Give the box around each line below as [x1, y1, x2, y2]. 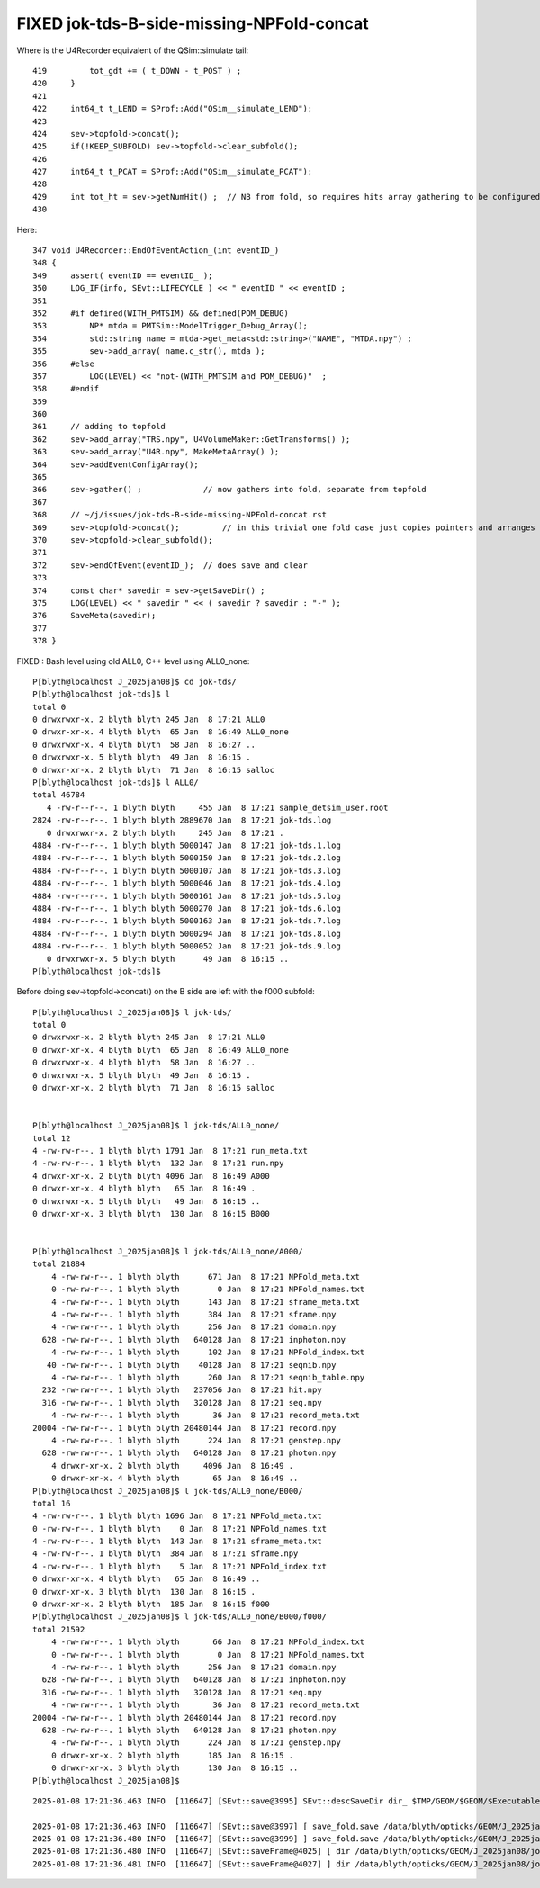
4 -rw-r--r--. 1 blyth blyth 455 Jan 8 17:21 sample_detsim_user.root [46, 802, 389, 813]
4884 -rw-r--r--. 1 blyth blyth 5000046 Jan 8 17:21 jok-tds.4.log [32, 878, 341, 888]
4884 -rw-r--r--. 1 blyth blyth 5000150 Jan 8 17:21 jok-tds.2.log [32, 853, 341, 863]
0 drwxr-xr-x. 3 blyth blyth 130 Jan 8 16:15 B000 [32, 1209, 270, 1218]
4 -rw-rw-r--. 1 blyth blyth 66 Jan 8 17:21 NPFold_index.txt [50, 1637, 365, 1647]
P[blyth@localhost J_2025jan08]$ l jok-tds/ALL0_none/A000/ [32, 1246, 303, 1257]
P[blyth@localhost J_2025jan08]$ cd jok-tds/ [32, 676, 238, 687]
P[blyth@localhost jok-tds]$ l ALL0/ [32, 778, 200, 787]
